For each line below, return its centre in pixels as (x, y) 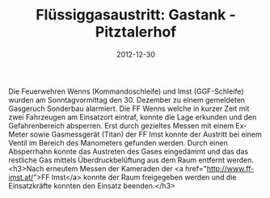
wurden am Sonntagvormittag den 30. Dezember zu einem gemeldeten (127, 99)
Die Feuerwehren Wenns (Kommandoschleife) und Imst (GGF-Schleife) (126, 91)
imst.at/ (21, 177)
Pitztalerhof (136, 32)
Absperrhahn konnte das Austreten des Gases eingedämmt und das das (129, 151)
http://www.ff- (230, 168)
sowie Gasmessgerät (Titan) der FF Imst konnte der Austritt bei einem (146, 134)
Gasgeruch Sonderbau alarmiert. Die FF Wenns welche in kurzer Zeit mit (129, 108)
